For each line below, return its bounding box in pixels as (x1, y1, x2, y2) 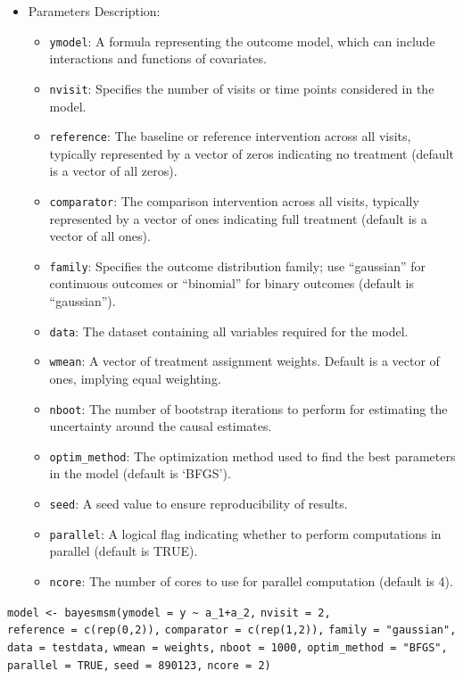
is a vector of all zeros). (49, 161, 178, 180)
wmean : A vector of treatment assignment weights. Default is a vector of (49, 352, 440, 370)
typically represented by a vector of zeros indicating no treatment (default (49, 144, 454, 162)
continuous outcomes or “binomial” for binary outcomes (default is (49, 274, 414, 293)
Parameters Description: (28, 2, 161, 20)
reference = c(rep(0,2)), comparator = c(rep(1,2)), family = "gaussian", (7, 624, 457, 637)
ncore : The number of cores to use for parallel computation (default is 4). (49, 571, 453, 590)
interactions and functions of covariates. (49, 49, 267, 68)
